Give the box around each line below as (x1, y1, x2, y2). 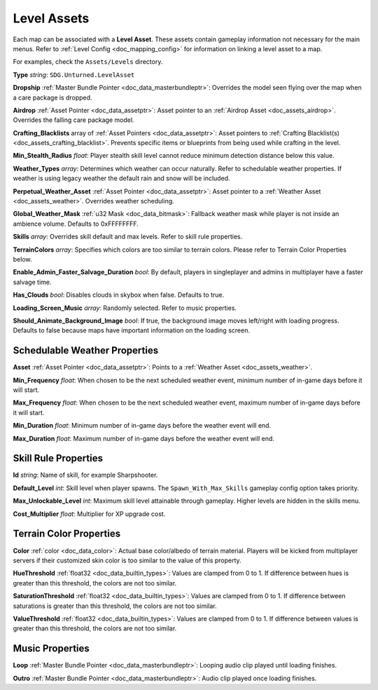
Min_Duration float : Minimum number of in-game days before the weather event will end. (13, 421, 272, 430)
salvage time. (13, 278, 52, 286)
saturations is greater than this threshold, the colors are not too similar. (13, 602, 217, 610)
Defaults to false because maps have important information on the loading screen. (13, 326, 250, 334)
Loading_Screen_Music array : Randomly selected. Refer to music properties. (13, 304, 237, 312)
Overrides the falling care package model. (13, 116, 134, 124)
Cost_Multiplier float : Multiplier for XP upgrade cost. (13, 509, 166, 518)
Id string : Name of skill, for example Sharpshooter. (13, 471, 158, 480)
